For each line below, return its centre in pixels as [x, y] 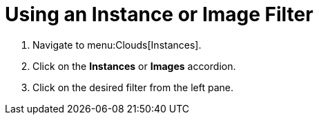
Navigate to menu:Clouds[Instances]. [117, 45]
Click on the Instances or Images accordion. [134, 66]
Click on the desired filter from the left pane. [133, 87]
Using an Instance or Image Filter [159, 14]
